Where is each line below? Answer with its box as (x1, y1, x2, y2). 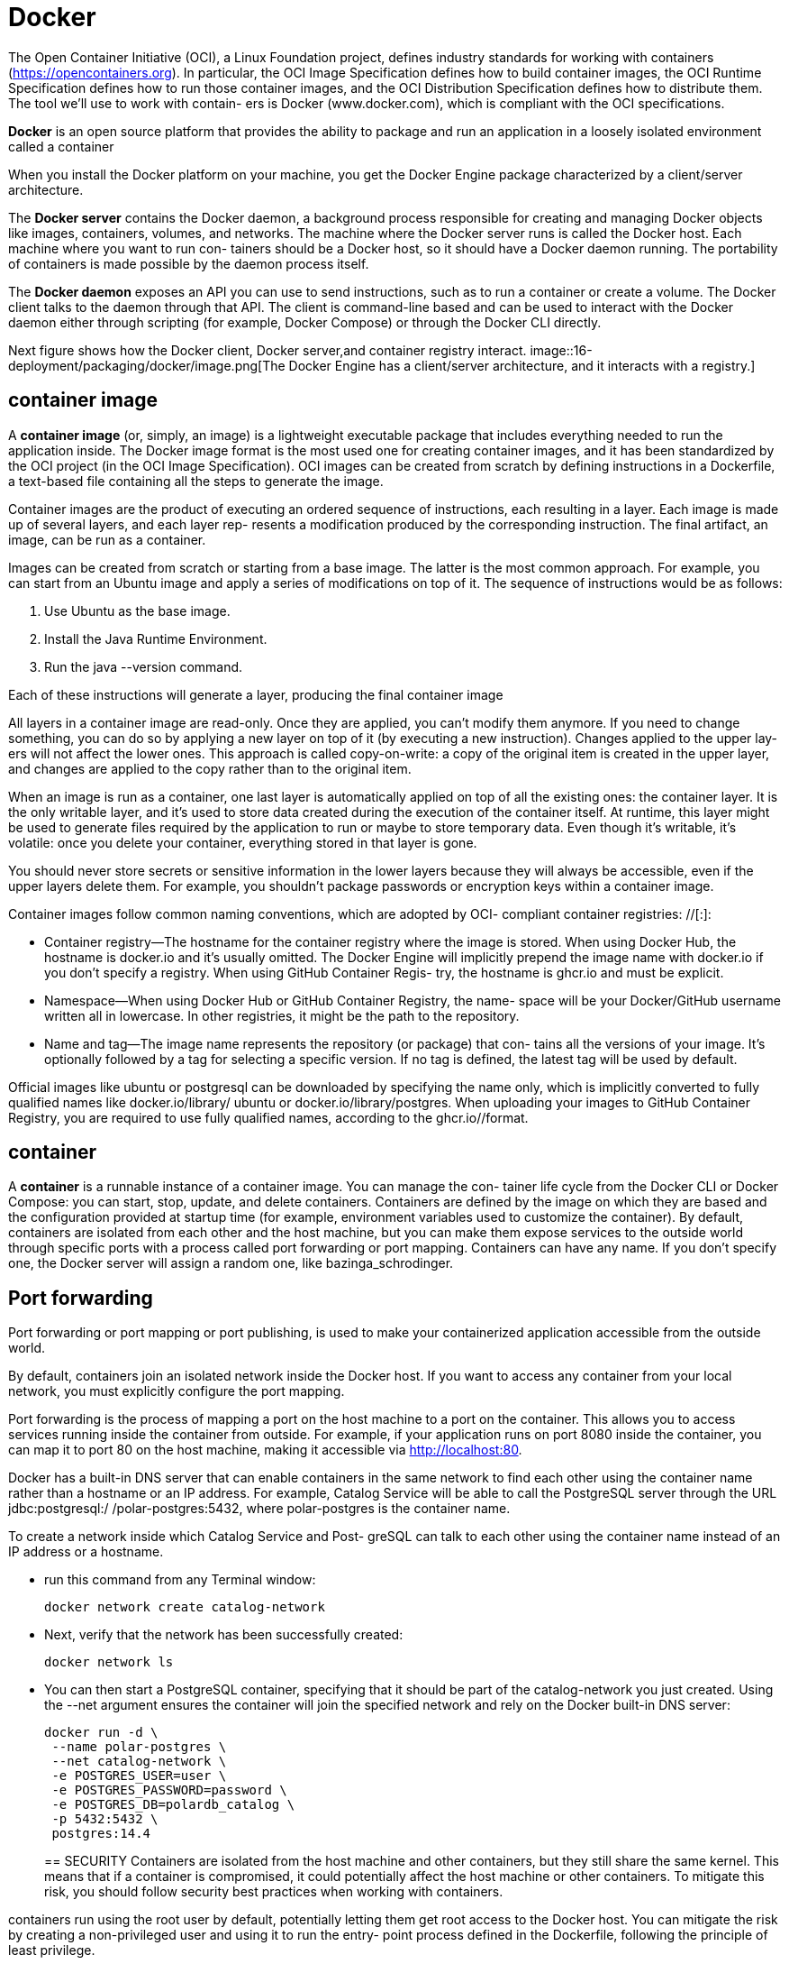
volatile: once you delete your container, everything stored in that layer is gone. (8, 834, 477, 850)
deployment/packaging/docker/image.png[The (8, 357, 286, 373)
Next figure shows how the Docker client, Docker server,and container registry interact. (8, 342, 527, 358)
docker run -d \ (44, 1725, 159, 1740)
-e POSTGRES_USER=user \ (51, 1768, 227, 1784)
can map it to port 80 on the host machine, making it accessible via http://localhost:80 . (8, 1442, 522, 1458)
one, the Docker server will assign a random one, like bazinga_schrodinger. (8, 1255, 454, 1271)
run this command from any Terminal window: (44, 1572, 316, 1588)
